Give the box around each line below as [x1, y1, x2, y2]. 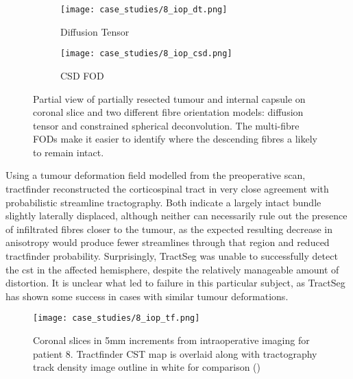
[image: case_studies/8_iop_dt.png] [60, 5, 228, 14]
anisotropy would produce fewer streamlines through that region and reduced [5, 235, 330, 249]
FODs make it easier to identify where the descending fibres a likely [33, 132, 317, 146]
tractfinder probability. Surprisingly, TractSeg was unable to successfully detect [5, 249, 338, 263]
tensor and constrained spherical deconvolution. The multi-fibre [33, 118, 300, 132]
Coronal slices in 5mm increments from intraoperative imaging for [33, 333, 310, 347]
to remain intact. [33, 145, 104, 159]
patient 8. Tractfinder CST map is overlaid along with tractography [33, 346, 317, 360]
